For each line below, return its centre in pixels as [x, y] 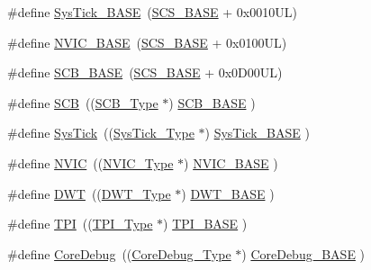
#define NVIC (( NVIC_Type [90, 162]
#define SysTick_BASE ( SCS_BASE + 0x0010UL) [152, 12]
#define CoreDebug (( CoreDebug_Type [119, 253]
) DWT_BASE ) [228, 193]
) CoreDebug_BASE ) [303, 253]
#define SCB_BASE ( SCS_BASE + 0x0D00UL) [145, 72]
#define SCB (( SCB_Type [83, 102]
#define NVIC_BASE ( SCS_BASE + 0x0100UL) [147, 42]
